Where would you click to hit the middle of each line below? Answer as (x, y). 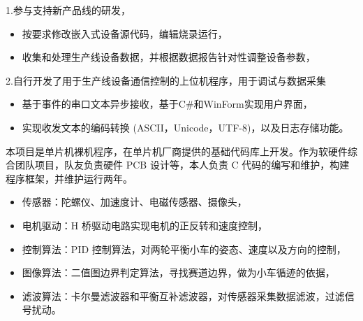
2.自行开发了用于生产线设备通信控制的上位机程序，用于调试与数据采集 (166, 80)
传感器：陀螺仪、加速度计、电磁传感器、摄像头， (134, 202)
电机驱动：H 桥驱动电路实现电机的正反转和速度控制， (145, 225)
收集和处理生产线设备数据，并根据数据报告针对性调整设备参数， (169, 57)
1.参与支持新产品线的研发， (68, 10)
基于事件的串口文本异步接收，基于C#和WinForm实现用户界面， (167, 104)
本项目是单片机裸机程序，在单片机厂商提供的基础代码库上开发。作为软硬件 (177, 151)
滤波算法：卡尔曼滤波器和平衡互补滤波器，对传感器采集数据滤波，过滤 (183, 295)
